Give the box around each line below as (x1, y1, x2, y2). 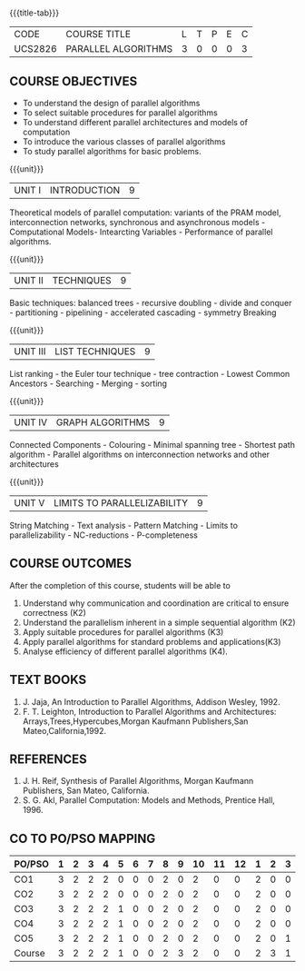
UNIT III (14, 345, 46, 357)
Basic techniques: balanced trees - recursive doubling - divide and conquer (9, 298, 292, 308)
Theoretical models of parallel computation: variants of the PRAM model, (9, 207, 281, 218)
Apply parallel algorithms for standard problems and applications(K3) (22, 636, 281, 647)
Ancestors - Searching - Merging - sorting (9, 378, 168, 389)
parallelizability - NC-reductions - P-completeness (9, 530, 198, 540)
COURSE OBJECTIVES (9, 74, 138, 89)
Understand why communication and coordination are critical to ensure (22, 598, 290, 609)
